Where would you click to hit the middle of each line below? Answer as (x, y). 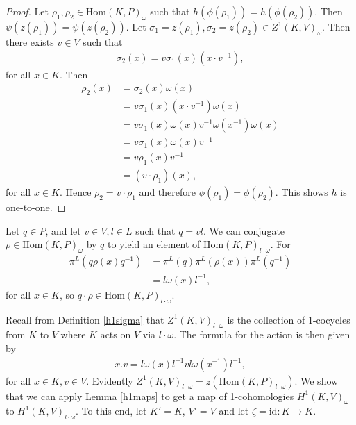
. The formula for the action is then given (262, 334)
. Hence (75, 192)
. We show (316, 380)
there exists (30, 42)
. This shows (302, 192)
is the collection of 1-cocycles (289, 319)
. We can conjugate (244, 230)
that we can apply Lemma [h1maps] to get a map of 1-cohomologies (150, 395)
